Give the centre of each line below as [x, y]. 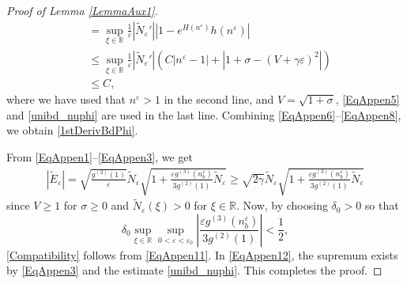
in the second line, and [219, 99]
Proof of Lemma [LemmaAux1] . [82, 10]
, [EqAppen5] [367, 99]
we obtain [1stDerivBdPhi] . [72, 130]
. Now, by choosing [282, 205]
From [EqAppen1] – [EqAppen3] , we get [100, 156]
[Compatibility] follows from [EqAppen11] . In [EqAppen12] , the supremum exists [202, 254]
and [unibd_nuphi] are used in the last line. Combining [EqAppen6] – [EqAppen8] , [204, 114]
